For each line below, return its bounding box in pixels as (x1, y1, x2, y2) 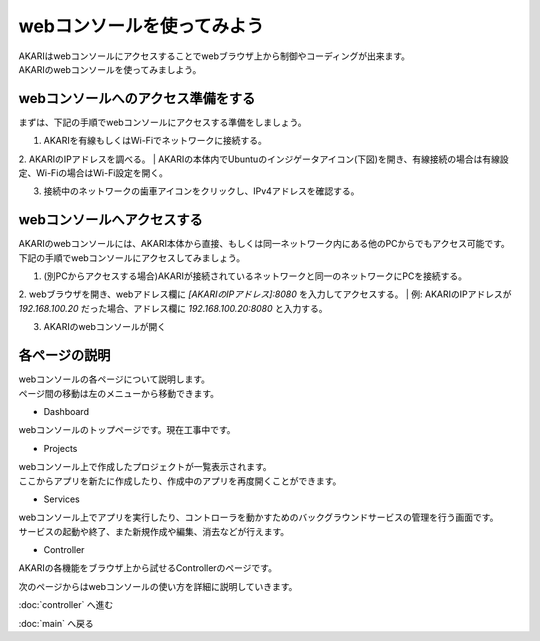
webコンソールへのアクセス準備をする (18, 90, 256, 107)
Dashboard (43, 405, 90, 417)
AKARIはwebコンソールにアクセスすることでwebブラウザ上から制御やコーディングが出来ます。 (18, 50, 410, 62)
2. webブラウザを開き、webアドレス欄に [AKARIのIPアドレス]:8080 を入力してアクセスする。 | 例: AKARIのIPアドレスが (18, 288, 512, 300)
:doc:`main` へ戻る (18, 617, 94, 629)
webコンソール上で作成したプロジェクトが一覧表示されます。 (18, 461, 272, 473)
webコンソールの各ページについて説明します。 (18, 373, 210, 385)
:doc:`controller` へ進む (18, 599, 114, 611)
